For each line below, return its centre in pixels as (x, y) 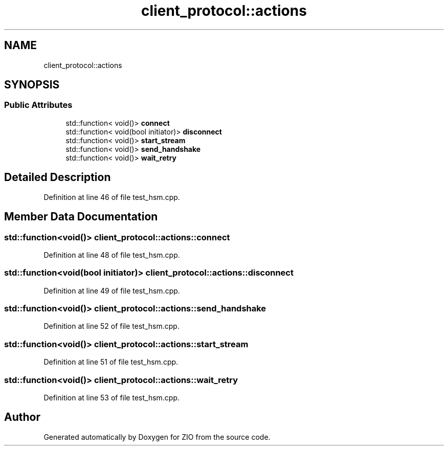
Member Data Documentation (81, 217)
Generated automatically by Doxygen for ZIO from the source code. (157, 437)
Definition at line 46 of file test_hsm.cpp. (112, 197)
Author (22, 417)
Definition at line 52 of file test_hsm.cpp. (111, 326)
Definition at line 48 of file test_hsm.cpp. (112, 255)
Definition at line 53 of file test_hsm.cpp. (112, 397)
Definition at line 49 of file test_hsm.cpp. (112, 290)
